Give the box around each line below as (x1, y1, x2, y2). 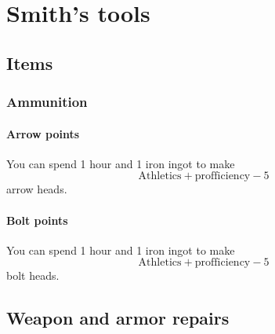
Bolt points (6, 211, 68, 228)
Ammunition (6, 92, 88, 112)
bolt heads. (6, 267, 60, 284)
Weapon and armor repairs (6, 306, 230, 330)
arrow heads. (6, 181, 67, 197)
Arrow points (6, 125, 80, 141)
